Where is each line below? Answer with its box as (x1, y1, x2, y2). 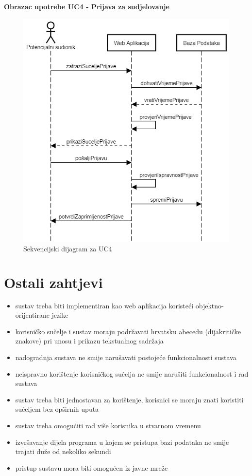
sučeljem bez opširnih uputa (15, 404, 99, 414)
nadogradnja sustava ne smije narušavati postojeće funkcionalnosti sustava (15, 352, 236, 362)
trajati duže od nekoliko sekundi (15, 446, 111, 457)
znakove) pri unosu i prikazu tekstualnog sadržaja (15, 336, 164, 346)
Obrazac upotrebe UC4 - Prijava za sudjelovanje (4, 1, 169, 11)
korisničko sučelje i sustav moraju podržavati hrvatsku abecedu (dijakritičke (15, 326, 241, 336)
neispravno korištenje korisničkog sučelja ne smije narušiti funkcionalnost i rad (15, 368, 249, 379)
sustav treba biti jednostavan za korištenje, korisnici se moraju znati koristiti (15, 394, 244, 404)
